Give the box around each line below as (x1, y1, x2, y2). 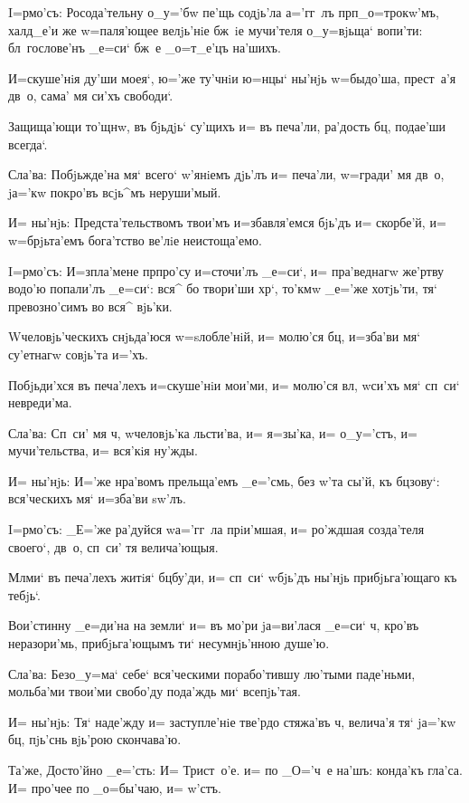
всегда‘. (8, 134, 48, 153)
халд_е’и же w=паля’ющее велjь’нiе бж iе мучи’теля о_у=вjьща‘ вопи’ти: (8, 20, 423, 39)
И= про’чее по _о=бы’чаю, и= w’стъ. (8, 778, 221, 797)
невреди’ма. (8, 393, 72, 412)
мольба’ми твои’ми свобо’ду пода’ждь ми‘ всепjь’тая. (8, 682, 301, 701)
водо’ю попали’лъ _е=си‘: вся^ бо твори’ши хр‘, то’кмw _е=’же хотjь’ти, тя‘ (8, 279, 437, 298)
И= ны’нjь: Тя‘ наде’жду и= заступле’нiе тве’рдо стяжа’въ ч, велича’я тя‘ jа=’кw (8, 712, 456, 731)
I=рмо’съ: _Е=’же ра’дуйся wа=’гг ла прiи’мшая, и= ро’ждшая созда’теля (8, 520, 425, 539)
